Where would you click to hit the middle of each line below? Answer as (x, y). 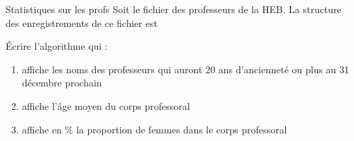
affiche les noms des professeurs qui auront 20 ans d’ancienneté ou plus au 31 (186, 69)
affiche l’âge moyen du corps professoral (106, 105)
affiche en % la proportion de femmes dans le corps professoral (154, 129)
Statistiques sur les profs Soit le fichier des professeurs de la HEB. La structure (174, 9)
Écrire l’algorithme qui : (57, 46)
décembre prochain (62, 83)
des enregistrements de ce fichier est (82, 22)
